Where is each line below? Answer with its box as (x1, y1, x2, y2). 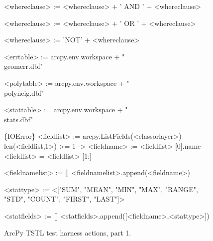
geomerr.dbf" (4, 61, 43, 71)
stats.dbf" (4, 114, 33, 124)
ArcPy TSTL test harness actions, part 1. (4, 227, 131, 238)
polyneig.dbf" (4, 87, 44, 98)
